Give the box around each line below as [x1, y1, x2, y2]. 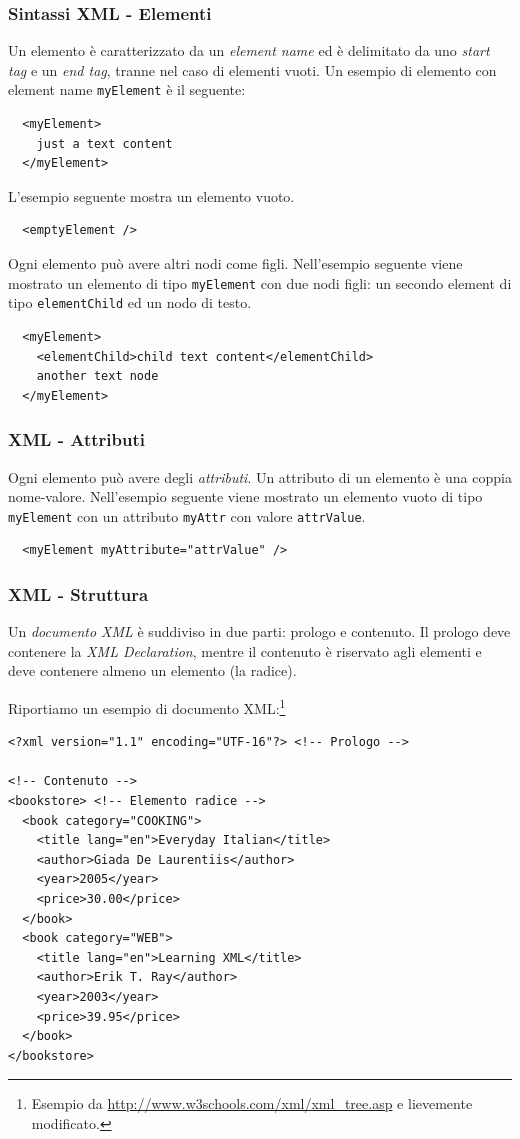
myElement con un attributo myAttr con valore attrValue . [8, 505, 366, 526]
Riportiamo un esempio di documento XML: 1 [8, 694, 286, 718]
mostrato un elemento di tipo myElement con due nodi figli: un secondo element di [8, 272, 512, 293]
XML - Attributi [8, 427, 145, 452]
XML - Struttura [8, 581, 149, 606]
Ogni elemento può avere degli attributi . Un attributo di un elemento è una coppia [8, 466, 512, 487]
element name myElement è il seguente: [8, 79, 246, 100]
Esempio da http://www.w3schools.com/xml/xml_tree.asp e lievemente [31, 1093, 473, 1114]
